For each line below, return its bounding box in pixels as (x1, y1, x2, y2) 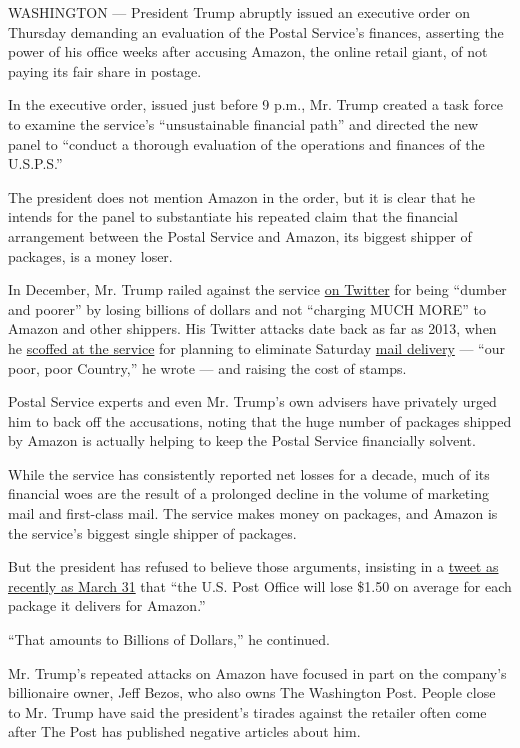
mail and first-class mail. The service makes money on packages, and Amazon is (8, 503, 498, 524)
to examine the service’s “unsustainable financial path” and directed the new (8, 113, 479, 134)
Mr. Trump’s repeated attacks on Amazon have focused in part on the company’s (8, 662, 507, 683)
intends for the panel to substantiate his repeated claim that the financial (8, 206, 458, 227)
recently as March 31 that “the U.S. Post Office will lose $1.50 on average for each (8, 575, 512, 596)
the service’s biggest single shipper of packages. (8, 522, 297, 543)
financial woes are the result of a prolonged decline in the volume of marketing (8, 483, 489, 504)
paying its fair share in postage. (8, 60, 202, 81)
